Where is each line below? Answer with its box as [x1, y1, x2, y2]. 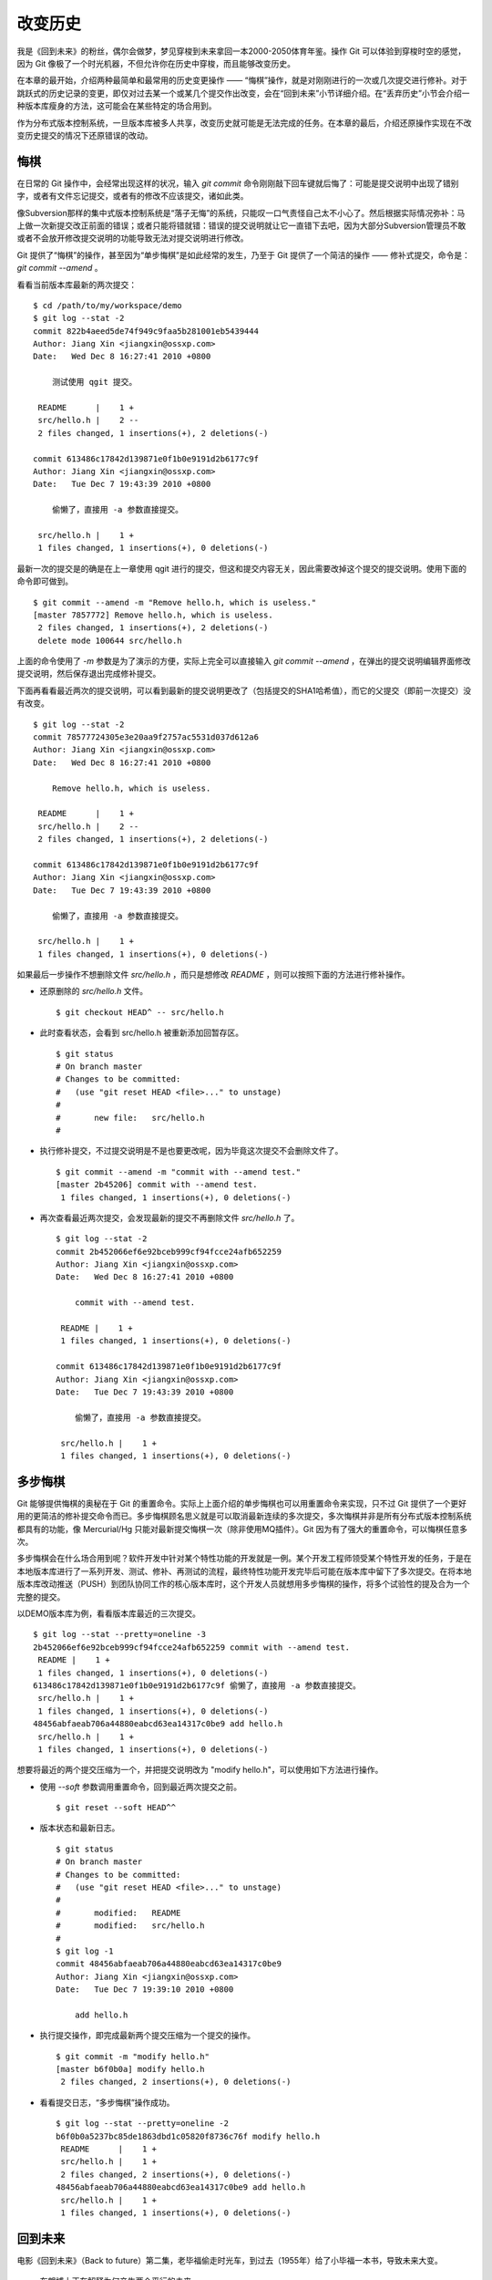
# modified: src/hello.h [56, 1921, 205, 1931]
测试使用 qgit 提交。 [51, 377, 138, 388]
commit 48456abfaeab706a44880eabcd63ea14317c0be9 [56, 1959, 282, 1969]
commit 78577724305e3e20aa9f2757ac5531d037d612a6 [33, 732, 260, 742]
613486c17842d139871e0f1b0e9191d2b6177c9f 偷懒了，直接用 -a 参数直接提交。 [33, 1680, 362, 1691]
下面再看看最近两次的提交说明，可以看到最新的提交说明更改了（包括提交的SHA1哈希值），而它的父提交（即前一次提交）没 [16, 685, 472, 696]
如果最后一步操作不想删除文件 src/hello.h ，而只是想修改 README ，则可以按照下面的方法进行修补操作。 [16, 969, 410, 980]
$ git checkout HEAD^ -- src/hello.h [56, 1007, 225, 1017]
